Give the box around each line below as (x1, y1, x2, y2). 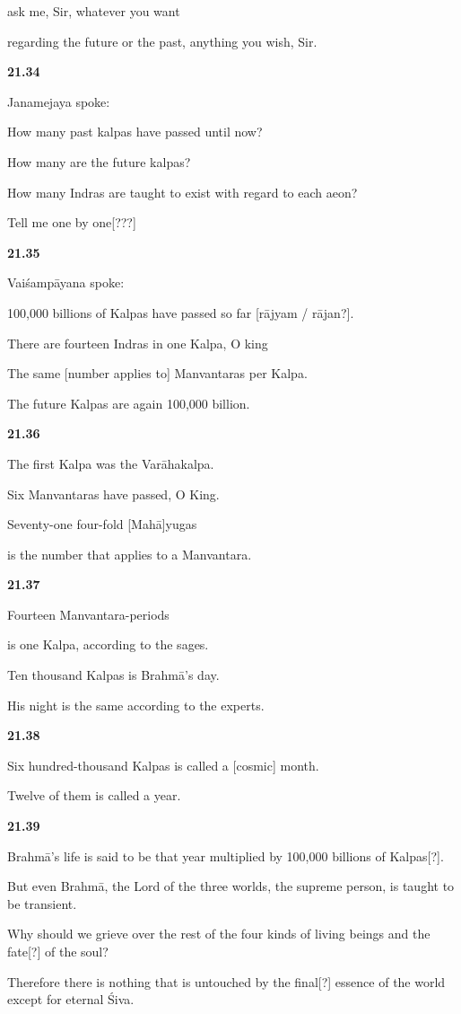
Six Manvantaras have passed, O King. (7, 484, 220, 503)
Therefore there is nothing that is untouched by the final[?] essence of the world (7, 972, 446, 991)
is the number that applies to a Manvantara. (7, 544, 252, 563)
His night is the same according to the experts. (7, 695, 265, 714)
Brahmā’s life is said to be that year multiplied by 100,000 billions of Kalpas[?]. (7, 846, 444, 865)
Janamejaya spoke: (7, 92, 110, 110)
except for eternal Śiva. (7, 990, 135, 1009)
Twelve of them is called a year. (7, 786, 181, 805)
